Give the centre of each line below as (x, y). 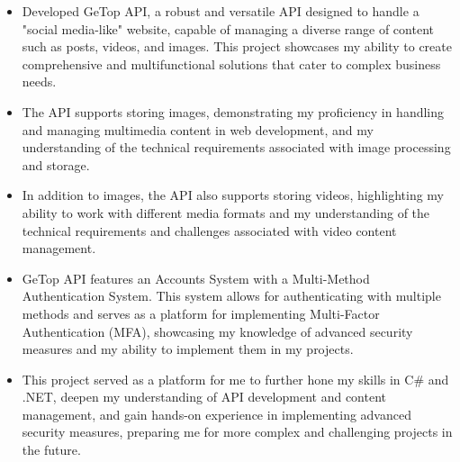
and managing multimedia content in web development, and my (198, 129)
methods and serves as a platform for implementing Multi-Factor (201, 313)
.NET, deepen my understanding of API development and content (204, 397)
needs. (39, 82)
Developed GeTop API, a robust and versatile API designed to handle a (221, 11)
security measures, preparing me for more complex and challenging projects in (237, 432)
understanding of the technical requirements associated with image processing (236, 147)
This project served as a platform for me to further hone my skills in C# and (235, 379)
